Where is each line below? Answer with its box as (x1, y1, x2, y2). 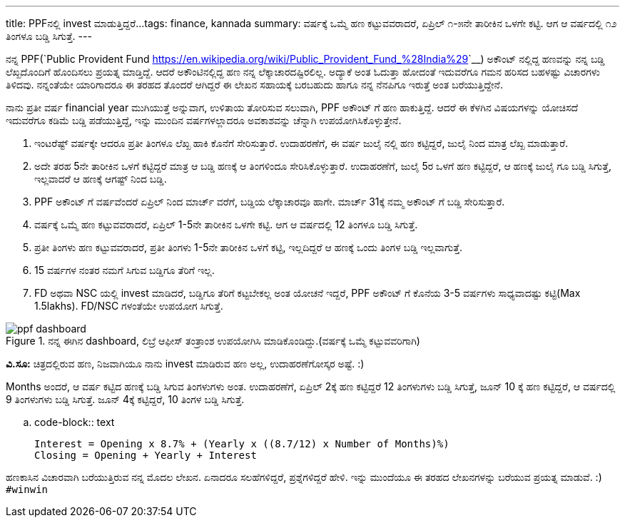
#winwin (6, 484, 49, 495)
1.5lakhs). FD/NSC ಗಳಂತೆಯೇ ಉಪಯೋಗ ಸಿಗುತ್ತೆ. (34, 300, 223, 312)
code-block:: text (34, 416, 115, 428)
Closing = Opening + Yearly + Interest (34, 450, 257, 461)
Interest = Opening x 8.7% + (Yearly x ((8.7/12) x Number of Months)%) (34, 438, 449, 450)
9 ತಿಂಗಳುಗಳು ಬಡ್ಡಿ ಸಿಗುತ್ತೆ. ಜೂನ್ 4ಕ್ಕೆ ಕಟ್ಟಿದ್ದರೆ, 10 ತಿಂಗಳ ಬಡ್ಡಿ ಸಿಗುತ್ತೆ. (6, 393, 245, 405)
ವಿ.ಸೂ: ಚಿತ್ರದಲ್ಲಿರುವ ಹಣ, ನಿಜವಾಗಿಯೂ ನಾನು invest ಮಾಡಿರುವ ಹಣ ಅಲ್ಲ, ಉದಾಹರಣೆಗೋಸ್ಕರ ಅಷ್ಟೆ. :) (6, 357, 365, 370)
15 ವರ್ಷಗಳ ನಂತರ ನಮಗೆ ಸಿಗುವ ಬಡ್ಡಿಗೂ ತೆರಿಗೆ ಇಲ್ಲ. (34, 264, 215, 276)
